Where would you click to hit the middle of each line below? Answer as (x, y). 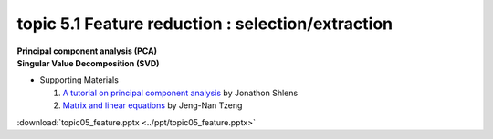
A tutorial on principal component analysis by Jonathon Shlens (180, 93)
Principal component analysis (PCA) (87, 51)
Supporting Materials (79, 80)
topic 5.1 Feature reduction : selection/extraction (205, 24)
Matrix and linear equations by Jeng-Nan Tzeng (152, 105)
